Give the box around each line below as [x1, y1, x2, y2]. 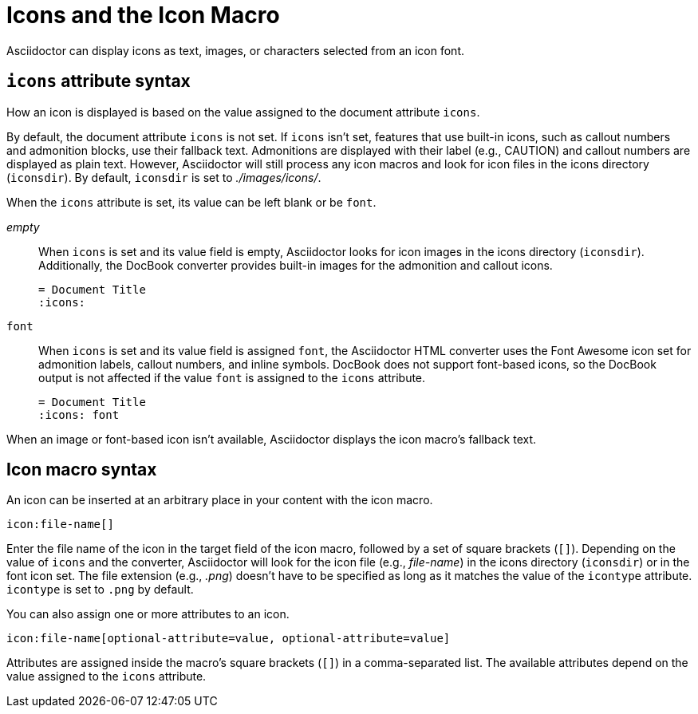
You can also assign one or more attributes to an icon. [6, 607, 290, 621]
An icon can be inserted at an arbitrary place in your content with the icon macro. [6, 493, 433, 507]
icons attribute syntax [6, 71, 191, 92]
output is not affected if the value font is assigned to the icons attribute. [38, 370, 426, 385]
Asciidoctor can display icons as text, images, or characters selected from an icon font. [6, 43, 464, 57]
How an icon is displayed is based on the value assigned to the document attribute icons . [6, 105, 480, 119]
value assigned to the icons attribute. [6, 669, 207, 684]
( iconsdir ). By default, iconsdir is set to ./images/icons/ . [6, 170, 321, 184]
